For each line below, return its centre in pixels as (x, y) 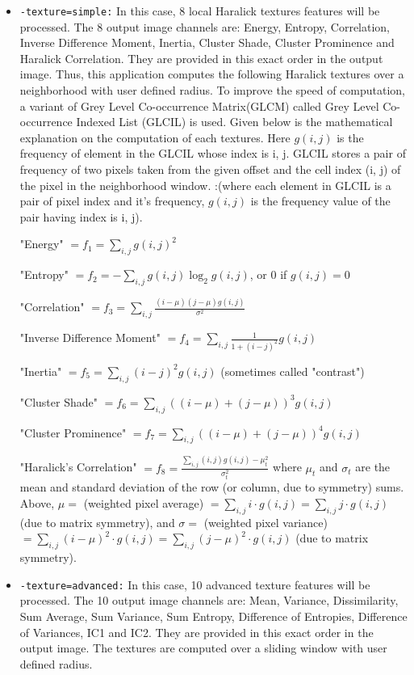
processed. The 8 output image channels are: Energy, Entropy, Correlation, (205, 26)
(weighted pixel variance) (266, 522)
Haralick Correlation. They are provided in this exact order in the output (201, 58)
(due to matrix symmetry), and (97, 522)
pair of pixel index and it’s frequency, (112, 201)
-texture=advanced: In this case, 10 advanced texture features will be (195, 584)
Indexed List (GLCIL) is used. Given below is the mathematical (234, 122)
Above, (37, 503)
